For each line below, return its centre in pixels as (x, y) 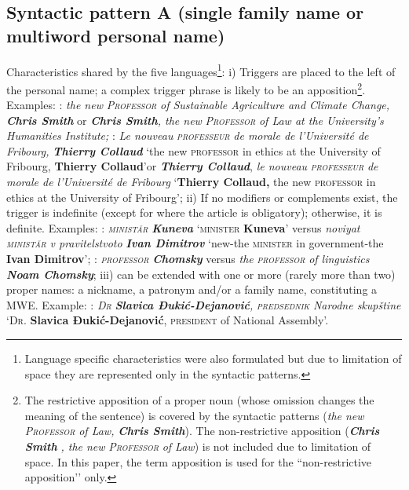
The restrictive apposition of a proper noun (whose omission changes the (199, 400)
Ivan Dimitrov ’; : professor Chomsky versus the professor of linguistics (188, 259)
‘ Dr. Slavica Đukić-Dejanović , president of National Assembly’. (168, 320)
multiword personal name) (116, 35)
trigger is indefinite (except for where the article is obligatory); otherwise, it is (194, 212)
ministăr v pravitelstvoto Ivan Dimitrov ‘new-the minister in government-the (195, 243)
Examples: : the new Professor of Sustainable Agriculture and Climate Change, (198, 105)
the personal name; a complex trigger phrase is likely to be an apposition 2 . (186, 88)
